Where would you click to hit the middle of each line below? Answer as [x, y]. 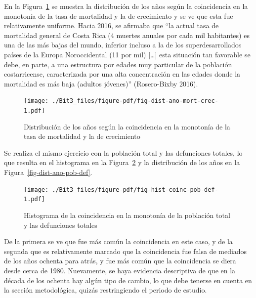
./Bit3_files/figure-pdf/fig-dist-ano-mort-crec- [135, 101]
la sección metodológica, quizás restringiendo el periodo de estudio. [106, 290]
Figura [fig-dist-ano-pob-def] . [48, 172]
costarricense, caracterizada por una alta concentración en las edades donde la [122, 74]
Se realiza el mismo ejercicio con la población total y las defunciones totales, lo [123, 152]
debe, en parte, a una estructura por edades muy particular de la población [118, 64]
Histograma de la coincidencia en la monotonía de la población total [127, 215]
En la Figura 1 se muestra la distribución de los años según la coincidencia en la [126, 6]
